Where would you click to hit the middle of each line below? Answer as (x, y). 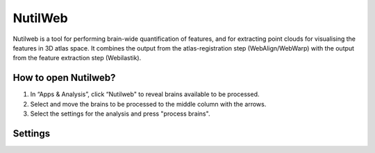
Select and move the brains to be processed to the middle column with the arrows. (148, 104)
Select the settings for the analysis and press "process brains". (120, 114)
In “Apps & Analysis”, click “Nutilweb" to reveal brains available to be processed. (145, 94)
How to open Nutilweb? (64, 78)
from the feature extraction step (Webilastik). (77, 58)
